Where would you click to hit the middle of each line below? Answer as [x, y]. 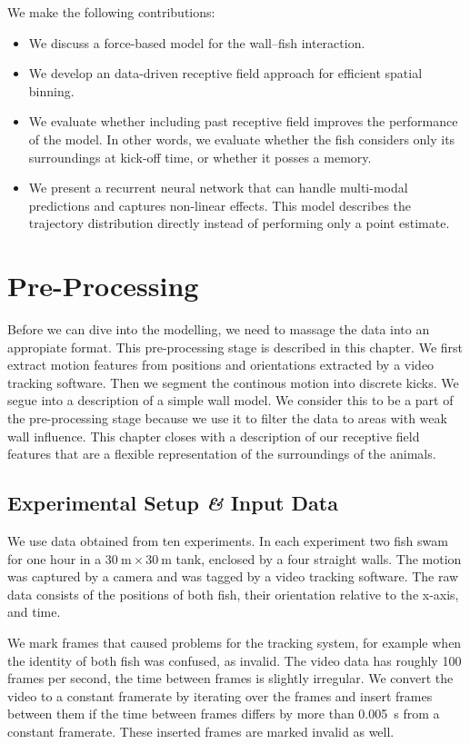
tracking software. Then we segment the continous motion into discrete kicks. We [233, 382]
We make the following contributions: [111, 12]
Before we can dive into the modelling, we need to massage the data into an [219, 329]
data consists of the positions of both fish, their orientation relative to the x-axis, [233, 594]
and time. [34, 612]
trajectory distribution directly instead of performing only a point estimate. [239, 223]
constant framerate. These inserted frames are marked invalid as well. [201, 731]
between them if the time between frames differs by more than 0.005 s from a [224, 714]
